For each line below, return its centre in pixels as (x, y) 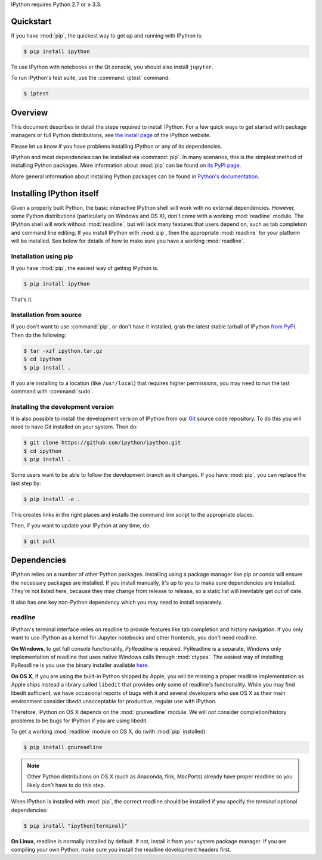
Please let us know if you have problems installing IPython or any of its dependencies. (117, 146)
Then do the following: (39, 335)
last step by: (26, 483)
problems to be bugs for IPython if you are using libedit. (80, 721)
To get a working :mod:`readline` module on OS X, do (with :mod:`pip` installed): (109, 732)
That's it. (22, 299)
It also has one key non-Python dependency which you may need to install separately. (117, 602)
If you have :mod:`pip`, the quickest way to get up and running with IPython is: (107, 35)
